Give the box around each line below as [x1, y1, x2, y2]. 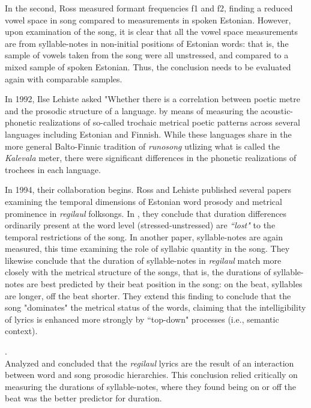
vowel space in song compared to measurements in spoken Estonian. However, [5, 13, 291, 26]
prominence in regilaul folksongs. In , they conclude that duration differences [5, 207, 286, 219]
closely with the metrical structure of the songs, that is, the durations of [5, 266, 271, 278]
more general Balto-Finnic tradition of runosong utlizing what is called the [5, 139, 280, 152]
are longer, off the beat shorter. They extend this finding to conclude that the [5, 289, 291, 302]
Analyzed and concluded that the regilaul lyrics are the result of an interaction [5, 356, 294, 369]
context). [5, 324, 38, 337]
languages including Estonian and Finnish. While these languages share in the [5, 127, 292, 140]
